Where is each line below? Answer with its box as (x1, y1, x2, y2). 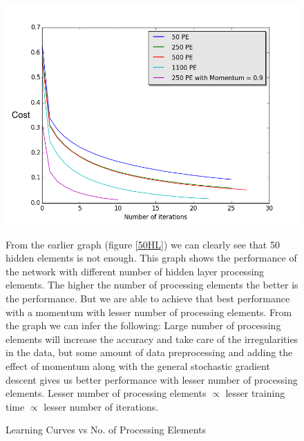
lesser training (225, 386, 285, 400)
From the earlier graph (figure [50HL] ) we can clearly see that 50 (6, 237, 280, 251)
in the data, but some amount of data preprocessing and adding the (6, 345, 293, 360)
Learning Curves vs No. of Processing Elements (6, 422, 207, 437)
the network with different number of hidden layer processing (6, 264, 265, 278)
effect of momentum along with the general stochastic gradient (6, 358, 270, 373)
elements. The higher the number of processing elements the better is (6, 277, 298, 292)
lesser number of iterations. (44, 399, 159, 413)
